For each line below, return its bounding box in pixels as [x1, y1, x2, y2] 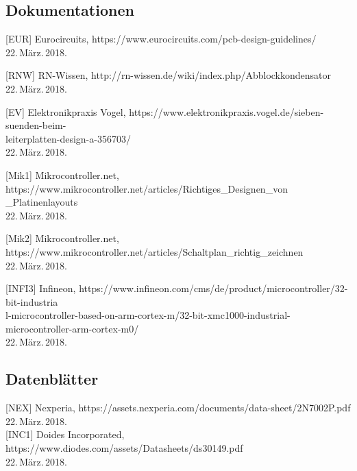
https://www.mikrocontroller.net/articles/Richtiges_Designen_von [5, 181, 288, 195]
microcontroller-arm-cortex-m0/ [5, 321, 139, 335]
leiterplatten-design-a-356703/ [5, 131, 131, 145]
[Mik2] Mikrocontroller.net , [5, 231, 119, 245]
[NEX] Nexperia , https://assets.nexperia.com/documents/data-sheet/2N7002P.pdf [5, 400, 351, 415]
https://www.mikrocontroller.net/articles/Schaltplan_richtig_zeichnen [5, 244, 304, 258]
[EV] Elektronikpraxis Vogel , [5, 104, 126, 119]
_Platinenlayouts [5, 195, 78, 209]
